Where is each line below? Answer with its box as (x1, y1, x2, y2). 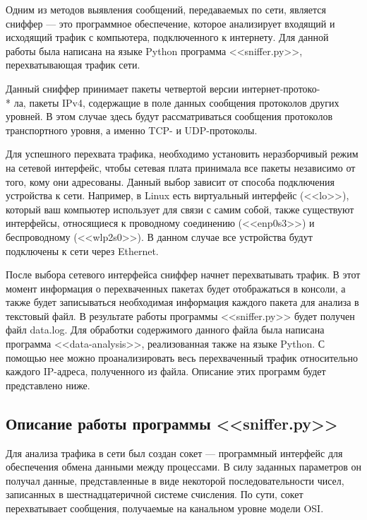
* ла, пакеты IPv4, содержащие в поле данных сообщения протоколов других (6, 95, 339, 110)
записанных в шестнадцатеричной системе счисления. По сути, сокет (6, 487, 303, 502)
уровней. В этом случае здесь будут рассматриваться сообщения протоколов (6, 109, 333, 124)
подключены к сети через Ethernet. (6, 243, 159, 258)
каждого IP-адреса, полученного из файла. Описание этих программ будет (6, 364, 326, 379)
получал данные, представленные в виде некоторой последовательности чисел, (6, 473, 344, 487)
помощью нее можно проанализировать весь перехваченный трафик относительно (6, 350, 358, 365)
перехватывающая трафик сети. (6, 57, 140, 72)
